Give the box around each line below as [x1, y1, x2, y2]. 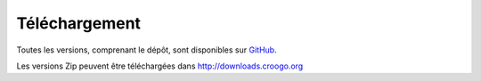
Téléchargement [16, 13, 142, 33]
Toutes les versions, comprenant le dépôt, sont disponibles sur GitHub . [16, 45, 277, 55]
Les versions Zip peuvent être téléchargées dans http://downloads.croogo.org [16, 61, 304, 71]
